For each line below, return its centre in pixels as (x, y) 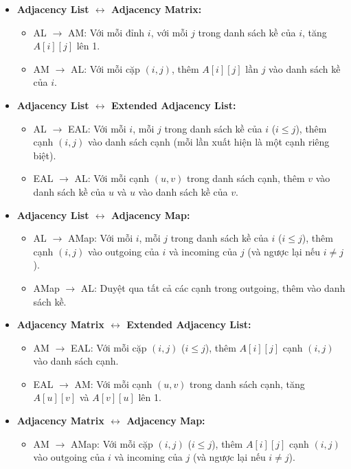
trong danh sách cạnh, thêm (246, 178)
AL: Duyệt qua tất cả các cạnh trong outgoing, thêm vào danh (213, 287)
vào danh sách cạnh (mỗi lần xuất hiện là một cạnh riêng (209, 142)
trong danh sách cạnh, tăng (247, 384)
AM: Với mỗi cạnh (113, 384)
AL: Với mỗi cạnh (112, 178)
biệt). (45, 155)
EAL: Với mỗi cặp (109, 347)
